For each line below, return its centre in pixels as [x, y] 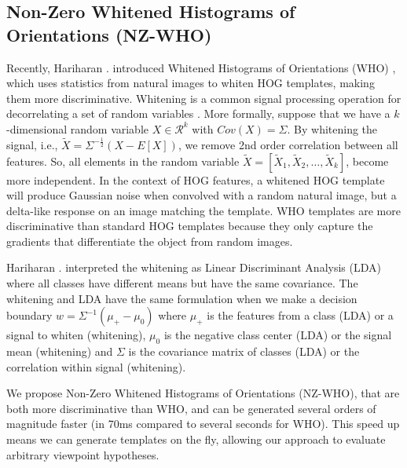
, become [367, 161]
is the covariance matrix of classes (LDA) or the [244, 351]
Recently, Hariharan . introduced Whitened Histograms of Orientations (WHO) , [201, 67]
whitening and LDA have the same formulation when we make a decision [182, 298]
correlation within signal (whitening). [96, 366]
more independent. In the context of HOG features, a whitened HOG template [196, 179]
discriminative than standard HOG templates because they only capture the [190, 226]
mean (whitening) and [60, 351]
